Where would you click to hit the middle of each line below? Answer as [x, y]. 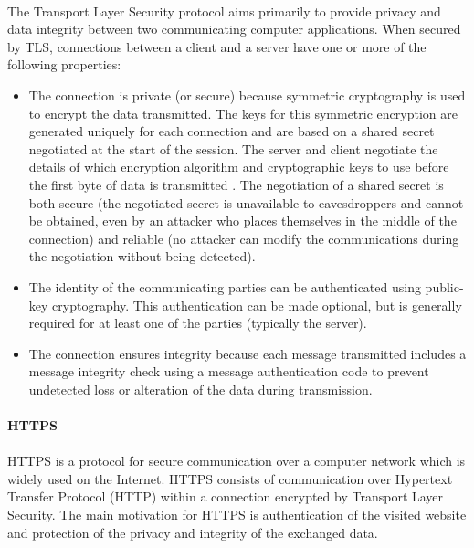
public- [444, 286]
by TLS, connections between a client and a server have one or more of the [217, 46]
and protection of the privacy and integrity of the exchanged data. [193, 532]
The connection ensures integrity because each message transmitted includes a [248, 353]
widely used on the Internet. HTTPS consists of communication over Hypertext [230, 478]
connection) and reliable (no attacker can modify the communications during [244, 238]
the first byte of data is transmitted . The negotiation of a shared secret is [236, 184]
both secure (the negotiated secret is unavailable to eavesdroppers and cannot [246, 202]
